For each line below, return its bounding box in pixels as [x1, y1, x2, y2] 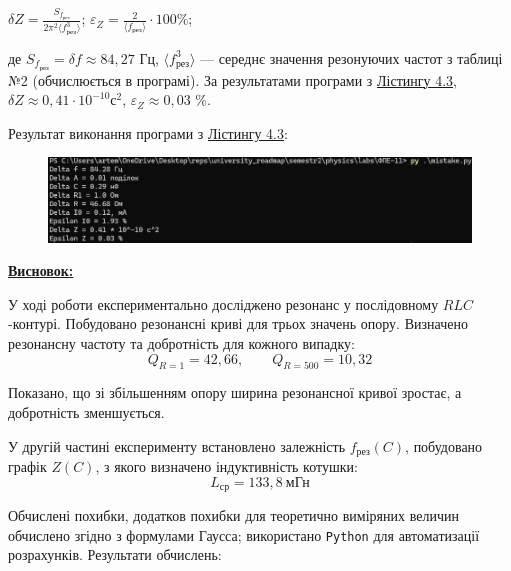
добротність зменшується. [8, 401, 165, 422]
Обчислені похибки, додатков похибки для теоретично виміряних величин [8, 505, 459, 526]
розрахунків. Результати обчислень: [8, 544, 222, 565]
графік [8, 456, 47, 477]
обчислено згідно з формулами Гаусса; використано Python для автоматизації [8, 524, 480, 545]
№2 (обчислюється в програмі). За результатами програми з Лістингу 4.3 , [8, 69, 457, 90]
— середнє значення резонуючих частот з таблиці [200, 47, 503, 68]
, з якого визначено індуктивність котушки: [95, 456, 358, 477]
